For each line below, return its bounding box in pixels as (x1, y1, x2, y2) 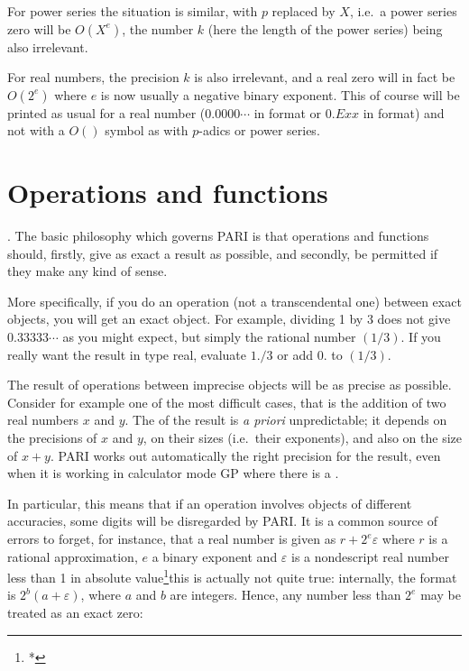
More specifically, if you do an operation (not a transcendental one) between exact (7, 291, 462, 310)
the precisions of (7, 428, 97, 447)
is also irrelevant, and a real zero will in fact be (194, 68, 455, 87)
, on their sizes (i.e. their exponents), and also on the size (143, 428, 462, 447)
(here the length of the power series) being (207, 19, 443, 38)
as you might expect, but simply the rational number (62, 327, 356, 346)
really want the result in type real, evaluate (7, 345, 247, 363)
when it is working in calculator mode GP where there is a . (7, 464, 339, 483)
